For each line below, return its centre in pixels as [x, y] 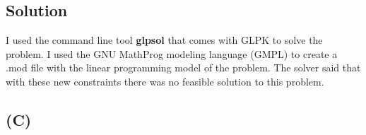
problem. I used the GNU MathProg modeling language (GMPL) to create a [172, 53]
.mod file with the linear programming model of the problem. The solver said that [183, 67]
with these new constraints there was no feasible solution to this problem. [165, 81]
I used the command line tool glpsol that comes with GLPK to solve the [164, 40]
